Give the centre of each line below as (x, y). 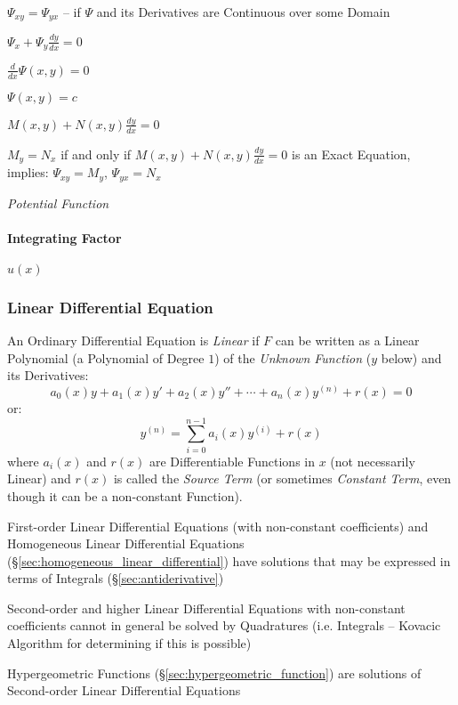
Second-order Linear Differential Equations (124, 690)
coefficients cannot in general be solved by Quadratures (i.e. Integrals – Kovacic (224, 625)
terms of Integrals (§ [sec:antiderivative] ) (116, 578)
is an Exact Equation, (351, 154)
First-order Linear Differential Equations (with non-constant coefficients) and (218, 526)
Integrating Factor (64, 237)
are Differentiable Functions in (232, 461)
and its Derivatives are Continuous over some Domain (243, 12)
